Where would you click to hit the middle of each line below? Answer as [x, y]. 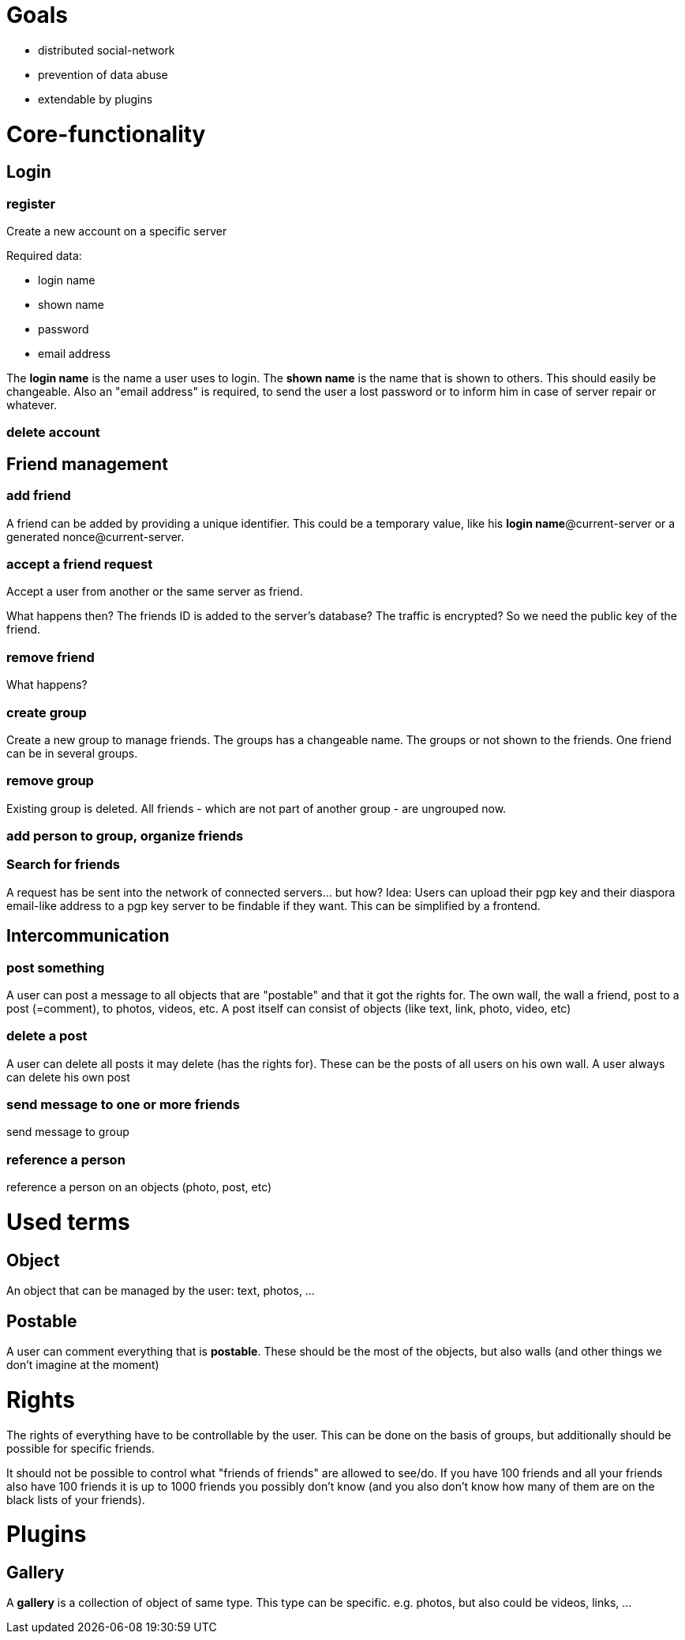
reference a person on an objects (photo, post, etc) [139, 1187]
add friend [39, 496]
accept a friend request [80, 564]
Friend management [87, 464]
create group [47, 712]
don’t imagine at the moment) [83, 1365]
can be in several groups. [72, 753]
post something [56, 967]
